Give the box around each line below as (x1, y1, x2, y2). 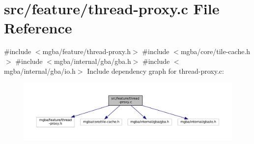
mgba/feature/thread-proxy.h (42, 46, 131, 57)
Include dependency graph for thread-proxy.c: (87, 65, 224, 76)
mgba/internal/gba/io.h (4, 65, 76, 76)
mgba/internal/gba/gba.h (54, 56, 131, 66)
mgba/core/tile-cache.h (180, 46, 251, 57)
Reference (4, 18, 72, 38)
